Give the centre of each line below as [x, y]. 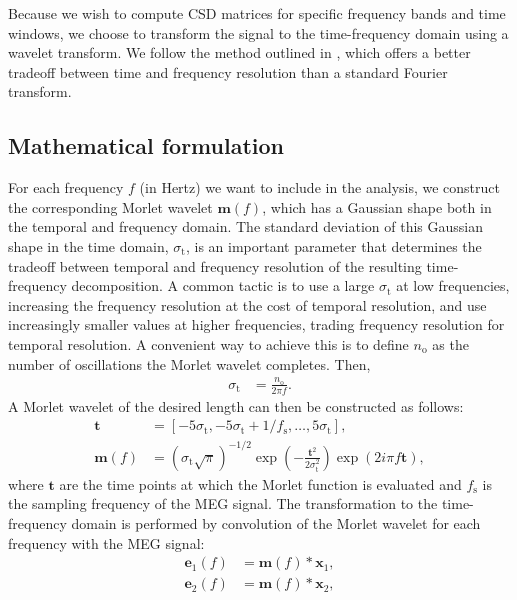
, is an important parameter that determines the [333, 245]
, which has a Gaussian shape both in [377, 206]
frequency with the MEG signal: [106, 542]
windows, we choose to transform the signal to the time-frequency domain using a [258, 32]
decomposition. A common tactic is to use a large [223, 285]
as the [450, 343]
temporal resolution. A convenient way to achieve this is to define [208, 343]
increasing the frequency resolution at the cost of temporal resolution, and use [247, 304]
